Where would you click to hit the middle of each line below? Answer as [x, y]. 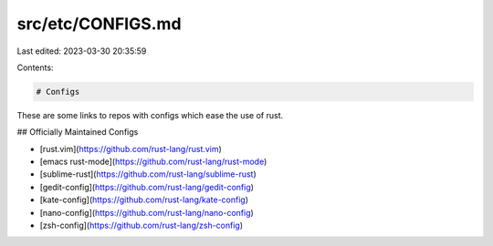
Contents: [35, 67]
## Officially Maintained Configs [78, 132]
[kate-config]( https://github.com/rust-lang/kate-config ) [144, 200]
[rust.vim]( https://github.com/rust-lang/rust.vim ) [131, 149]
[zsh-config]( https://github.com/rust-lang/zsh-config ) [142, 225]
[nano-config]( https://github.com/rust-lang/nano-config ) [147, 212]
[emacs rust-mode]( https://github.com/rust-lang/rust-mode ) [153, 162]
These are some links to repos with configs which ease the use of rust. [150, 115]
